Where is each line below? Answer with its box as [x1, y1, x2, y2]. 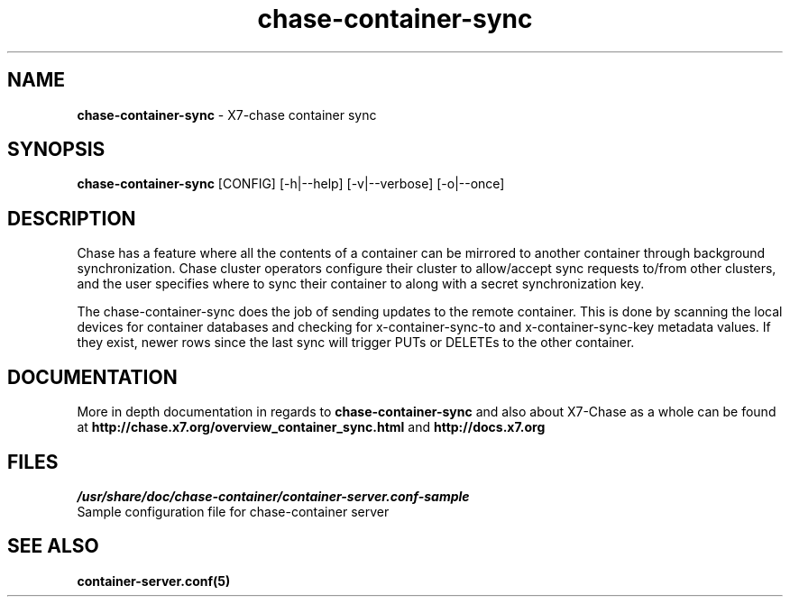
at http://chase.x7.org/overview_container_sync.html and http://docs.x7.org [77, 419, 546, 435]
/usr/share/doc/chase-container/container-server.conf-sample [77, 488, 470, 504]
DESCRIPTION [7, 206, 136, 230]
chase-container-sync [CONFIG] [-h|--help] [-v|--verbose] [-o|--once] [77, 176, 505, 192]
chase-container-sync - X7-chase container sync [77, 106, 377, 123]
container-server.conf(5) [77, 572, 231, 589]
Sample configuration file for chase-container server [77, 503, 390, 519]
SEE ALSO [7, 535, 99, 558]
